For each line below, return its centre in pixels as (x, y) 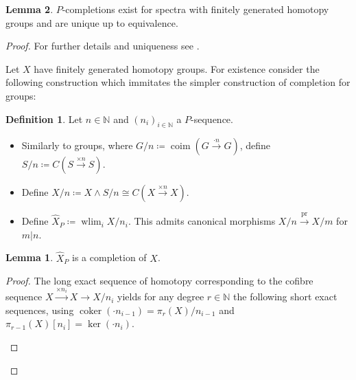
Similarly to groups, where (77, 145)
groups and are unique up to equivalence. (92, 22)
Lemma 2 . (29, 9)
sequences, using (40, 310)
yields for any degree (161, 297)
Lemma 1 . (29, 257)
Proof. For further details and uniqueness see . (103, 46)
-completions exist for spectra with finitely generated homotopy (195, 9)
